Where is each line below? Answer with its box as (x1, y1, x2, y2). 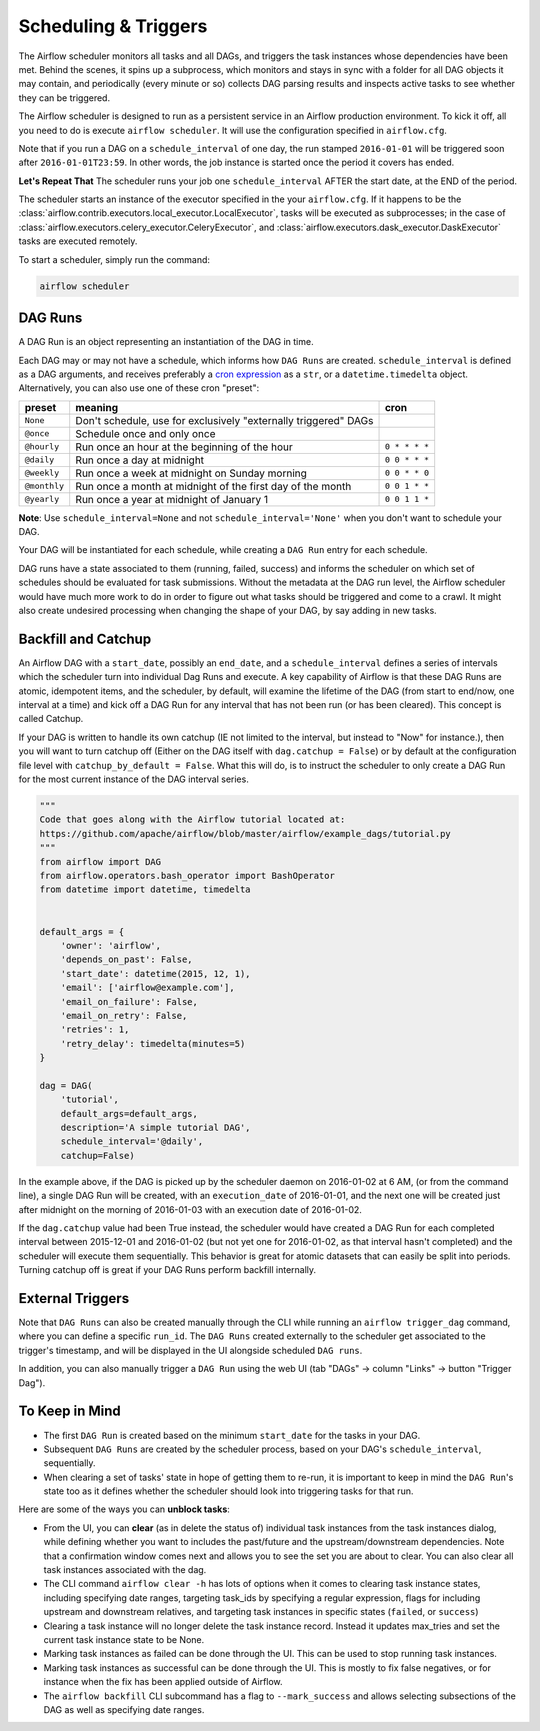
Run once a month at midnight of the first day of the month (75, 479, 352, 493)
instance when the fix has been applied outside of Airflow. (43, 1676, 284, 1688)
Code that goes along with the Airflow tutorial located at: (39, 814, 346, 825)
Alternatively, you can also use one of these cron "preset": (18, 382, 260, 394)
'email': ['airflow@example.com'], (60, 982, 235, 994)
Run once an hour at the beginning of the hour (75, 440, 294, 454)
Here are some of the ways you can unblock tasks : (18, 1503, 230, 1515)
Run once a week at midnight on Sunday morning (75, 466, 307, 480)
